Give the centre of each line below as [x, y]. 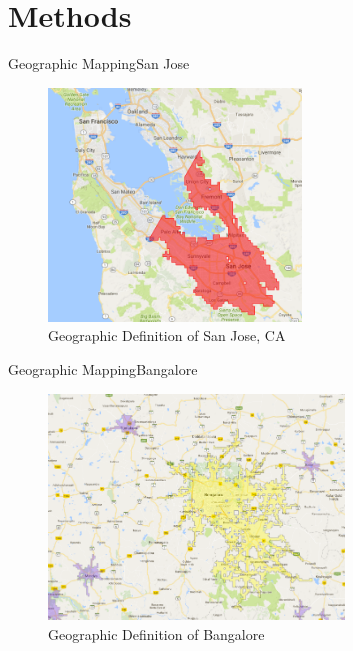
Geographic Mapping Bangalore [103, 368]
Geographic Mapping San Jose [99, 63]
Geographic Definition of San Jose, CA [167, 335]
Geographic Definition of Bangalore [156, 634]
